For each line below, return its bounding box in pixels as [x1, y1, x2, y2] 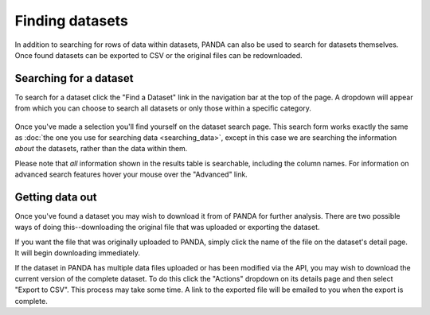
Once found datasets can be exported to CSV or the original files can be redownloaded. [14, 50, 303, 60]
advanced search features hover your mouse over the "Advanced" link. [14, 169, 248, 179]
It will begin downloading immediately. [14, 248, 141, 258]
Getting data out [14, 191, 97, 204]
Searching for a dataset [14, 72, 134, 85]
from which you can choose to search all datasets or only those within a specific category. [14, 103, 312, 113]
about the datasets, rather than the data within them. [14, 144, 188, 154]
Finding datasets [14, 12, 129, 29]
